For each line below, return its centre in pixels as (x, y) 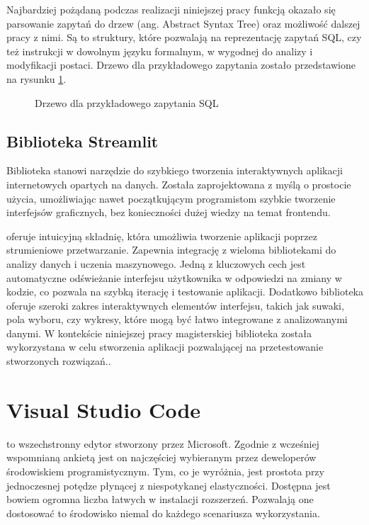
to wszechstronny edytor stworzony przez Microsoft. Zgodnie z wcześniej (163, 443)
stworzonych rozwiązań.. (59, 361)
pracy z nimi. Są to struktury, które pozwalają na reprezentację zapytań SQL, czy (184, 37)
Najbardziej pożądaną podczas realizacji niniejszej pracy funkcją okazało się (171, 9)
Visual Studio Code (104, 409)
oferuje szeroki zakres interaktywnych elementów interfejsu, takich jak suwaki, (175, 305)
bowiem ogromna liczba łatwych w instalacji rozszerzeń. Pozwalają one (160, 499)
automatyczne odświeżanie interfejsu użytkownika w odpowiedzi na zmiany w (174, 277)
